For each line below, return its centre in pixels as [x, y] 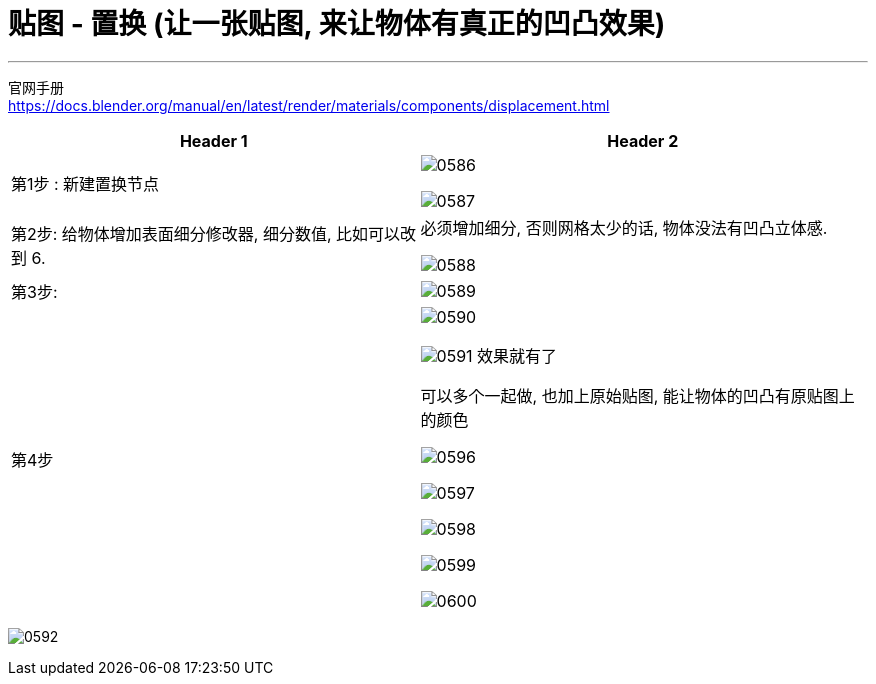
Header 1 [213, 140]
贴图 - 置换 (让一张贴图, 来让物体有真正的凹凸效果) [337, 24]
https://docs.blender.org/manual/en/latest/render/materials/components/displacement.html [309, 105]
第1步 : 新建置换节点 [85, 183]
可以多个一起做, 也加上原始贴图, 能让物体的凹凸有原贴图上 [637, 395]
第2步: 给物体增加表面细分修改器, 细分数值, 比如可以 [206, 233]
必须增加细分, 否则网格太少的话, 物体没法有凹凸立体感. [624, 227]
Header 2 [643, 140]
